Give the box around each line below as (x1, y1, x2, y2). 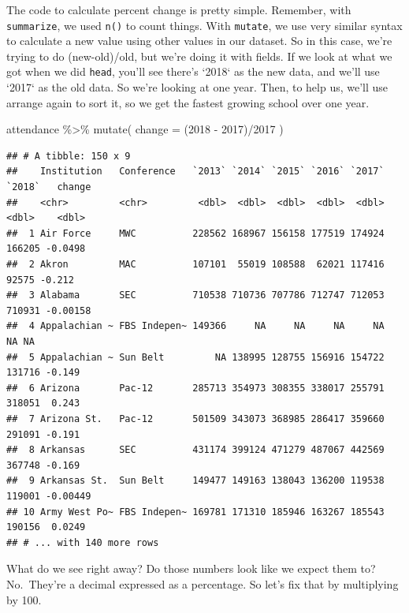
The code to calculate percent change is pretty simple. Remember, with (6, 2, 351, 17)
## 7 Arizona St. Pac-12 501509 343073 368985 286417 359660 (6, 413, 385, 424)
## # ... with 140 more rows (6, 536, 159, 548)
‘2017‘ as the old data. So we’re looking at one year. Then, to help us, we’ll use (6, 79, 389, 95)
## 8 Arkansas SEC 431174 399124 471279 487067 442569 (6, 444, 385, 456)
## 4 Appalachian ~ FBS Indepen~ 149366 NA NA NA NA (6, 320, 385, 332)
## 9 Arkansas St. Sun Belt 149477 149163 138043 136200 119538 (6, 475, 385, 487)
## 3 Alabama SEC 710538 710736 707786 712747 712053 (6, 290, 385, 301)
